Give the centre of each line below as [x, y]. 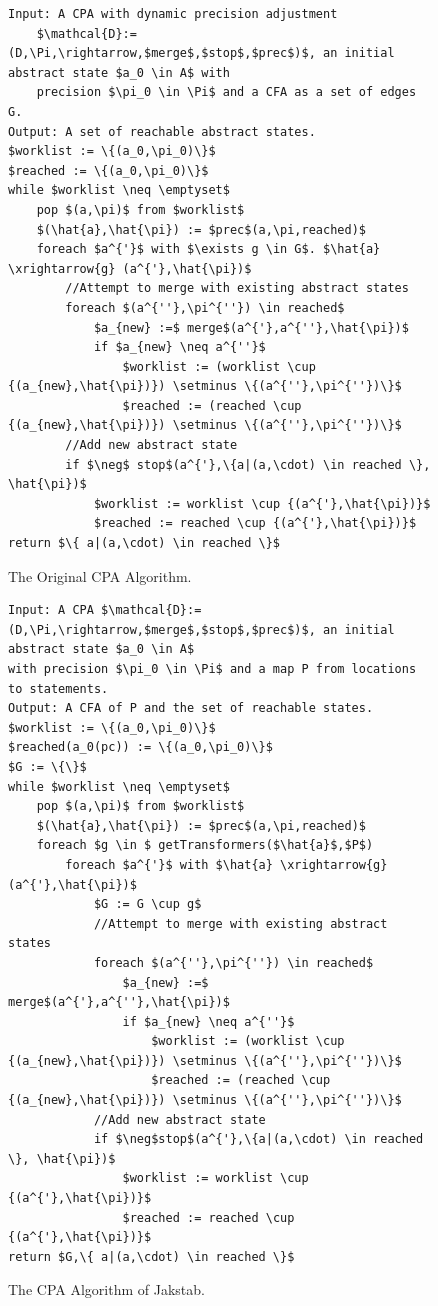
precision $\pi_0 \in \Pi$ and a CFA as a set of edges [226, 92]
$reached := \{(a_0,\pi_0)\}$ [108, 170]
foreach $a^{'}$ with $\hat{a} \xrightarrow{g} [226, 864]
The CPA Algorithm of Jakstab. [106, 1289]
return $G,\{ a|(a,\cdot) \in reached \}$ [151, 1256]
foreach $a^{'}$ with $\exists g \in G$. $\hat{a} [208, 249]
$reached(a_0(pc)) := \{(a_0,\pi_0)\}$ [140, 747]
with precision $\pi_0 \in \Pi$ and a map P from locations [212, 669]
